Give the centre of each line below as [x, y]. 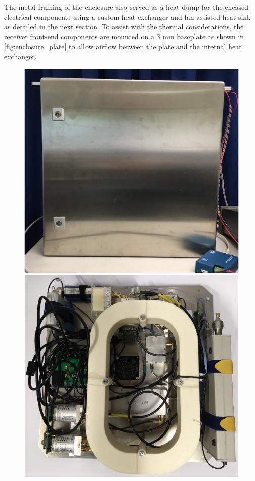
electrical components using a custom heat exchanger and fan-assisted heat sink [127, 16]
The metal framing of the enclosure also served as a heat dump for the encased [126, 7]
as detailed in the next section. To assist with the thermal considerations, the [124, 27]
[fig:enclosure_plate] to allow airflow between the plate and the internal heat [123, 46]
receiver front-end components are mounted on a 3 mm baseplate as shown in [124, 36]
